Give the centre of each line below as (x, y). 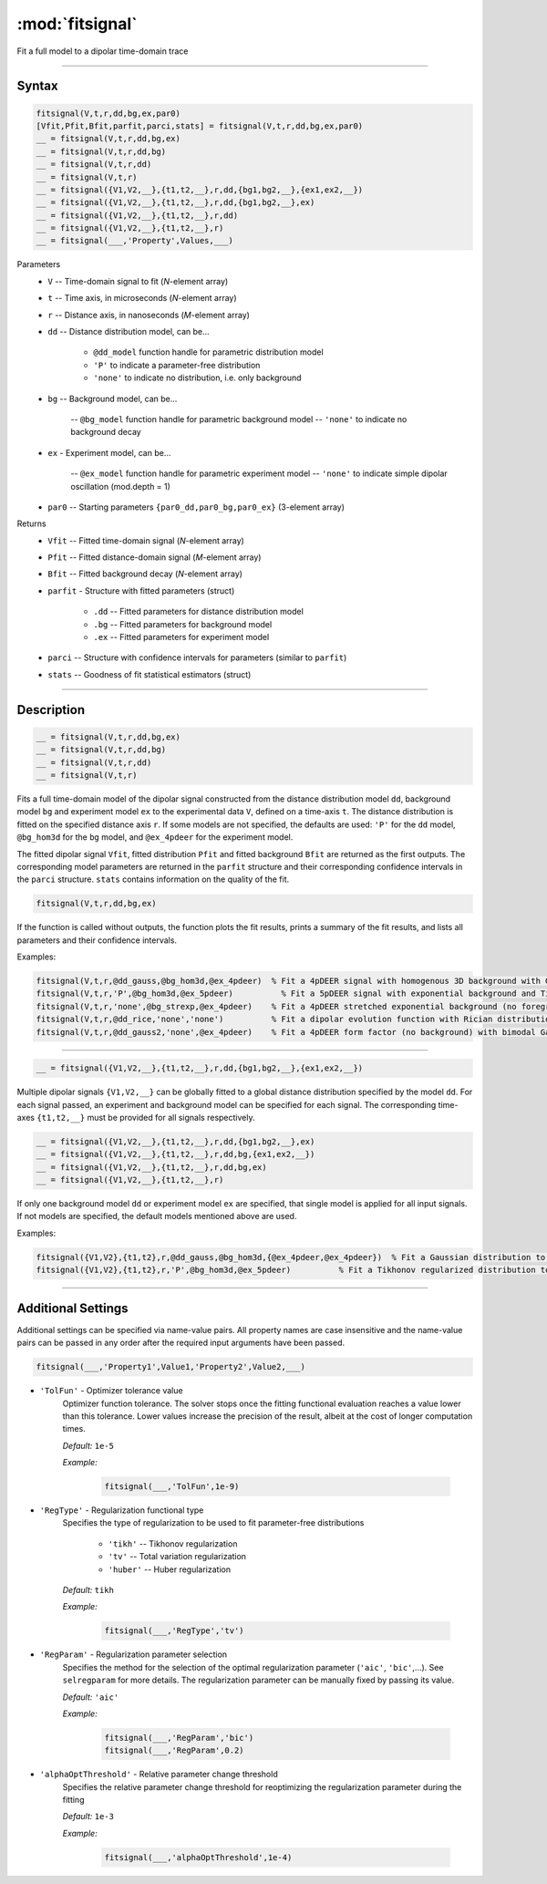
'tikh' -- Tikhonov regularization (173, 1543)
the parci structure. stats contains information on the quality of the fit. (153, 879)
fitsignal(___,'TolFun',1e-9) (172, 1487)
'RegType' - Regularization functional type (122, 1510)
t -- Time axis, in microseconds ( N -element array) (142, 298)
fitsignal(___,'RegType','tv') (175, 1631)
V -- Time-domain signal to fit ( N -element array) (138, 281)
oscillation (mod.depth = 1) (120, 486)
